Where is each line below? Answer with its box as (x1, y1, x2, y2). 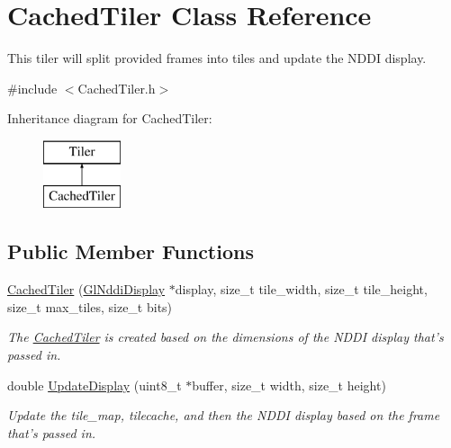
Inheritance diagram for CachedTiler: (7, 109, 212, 128)
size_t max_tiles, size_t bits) (7, 297, 173, 316)
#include (7, 78, 58, 97)
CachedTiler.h (77, 78, 156, 97)
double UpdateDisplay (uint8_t (7, 375, 182, 394)
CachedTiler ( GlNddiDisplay (7, 280, 166, 299)
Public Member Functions (7, 237, 254, 265)
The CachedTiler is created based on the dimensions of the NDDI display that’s (7, 327, 444, 346)
